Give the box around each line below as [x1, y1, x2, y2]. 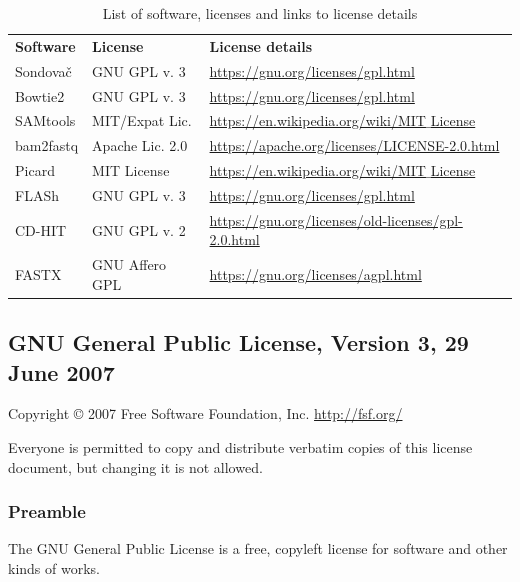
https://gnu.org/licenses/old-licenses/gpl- [209, 209, 463, 230]
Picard [15, 160, 55, 181]
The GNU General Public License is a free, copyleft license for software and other [8, 538, 508, 559]
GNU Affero [92, 254, 167, 275]
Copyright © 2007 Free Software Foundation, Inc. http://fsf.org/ [8, 403, 403, 424]
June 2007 [8, 356, 115, 387]
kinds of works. [8, 558, 100, 579]
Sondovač [15, 60, 72, 81]
